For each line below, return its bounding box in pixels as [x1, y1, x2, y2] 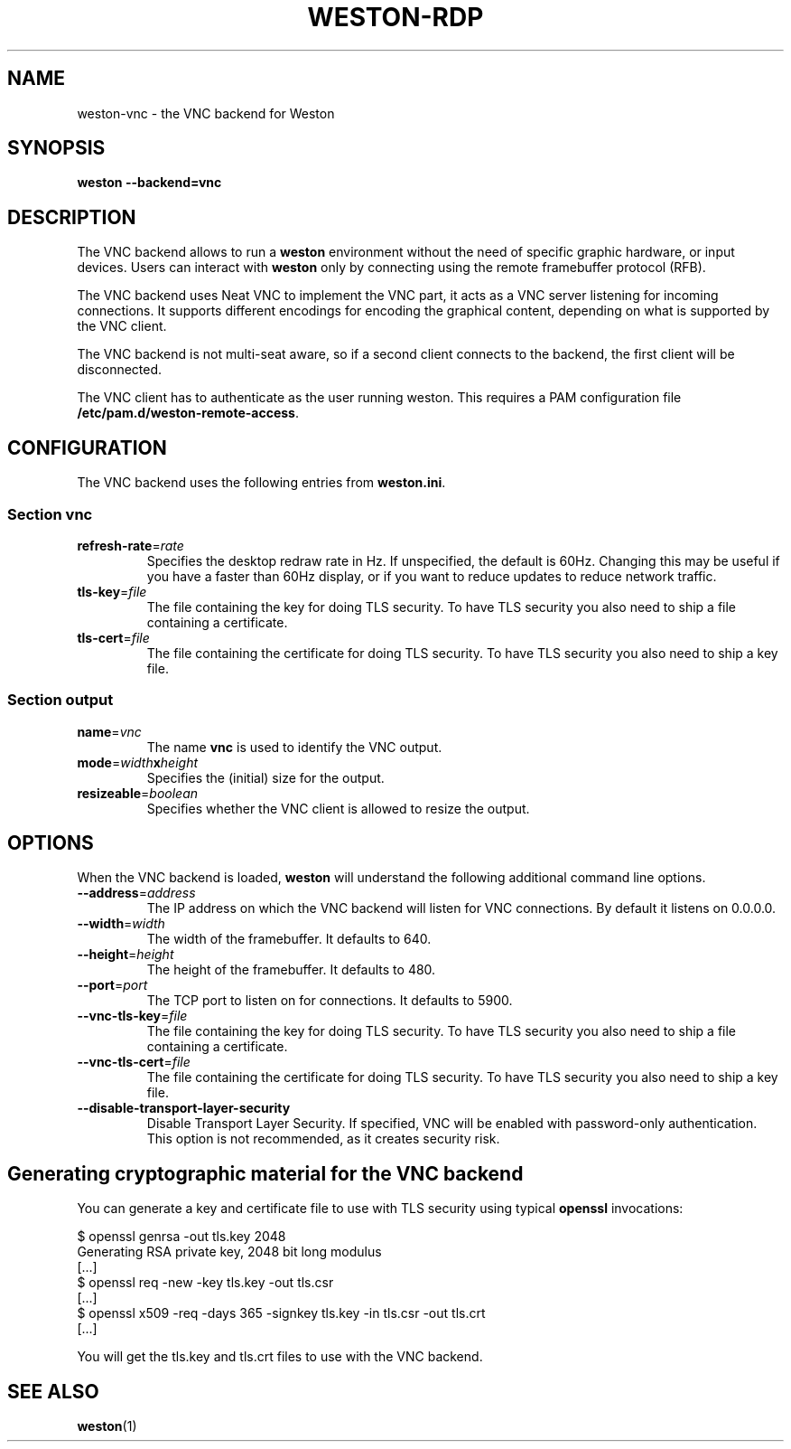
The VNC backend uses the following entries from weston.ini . [77, 475, 446, 491]
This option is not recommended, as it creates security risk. [146, 1131, 500, 1147]
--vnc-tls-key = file [77, 1008, 188, 1024]
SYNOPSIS [7, 136, 106, 160]
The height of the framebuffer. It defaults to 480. [146, 962, 436, 978]
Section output [7, 691, 114, 710]
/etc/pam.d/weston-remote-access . [77, 405, 299, 421]
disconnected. [77, 362, 163, 378]
